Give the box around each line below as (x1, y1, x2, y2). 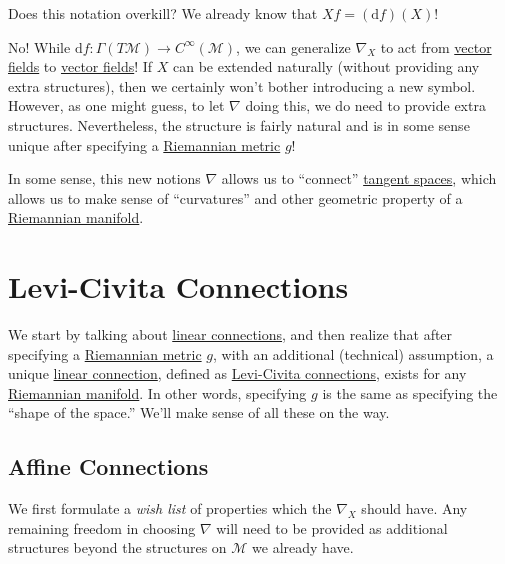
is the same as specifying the (322, 382, 498, 403)
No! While (8, 36, 71, 57)
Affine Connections (8, 451, 209, 482)
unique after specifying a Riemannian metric (8, 134, 281, 155)
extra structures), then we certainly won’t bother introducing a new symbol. (8, 75, 476, 96)
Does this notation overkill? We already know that (8, 3, 318, 23)
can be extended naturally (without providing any (173, 56, 480, 77)
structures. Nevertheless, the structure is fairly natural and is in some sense (8, 114, 470, 135)
